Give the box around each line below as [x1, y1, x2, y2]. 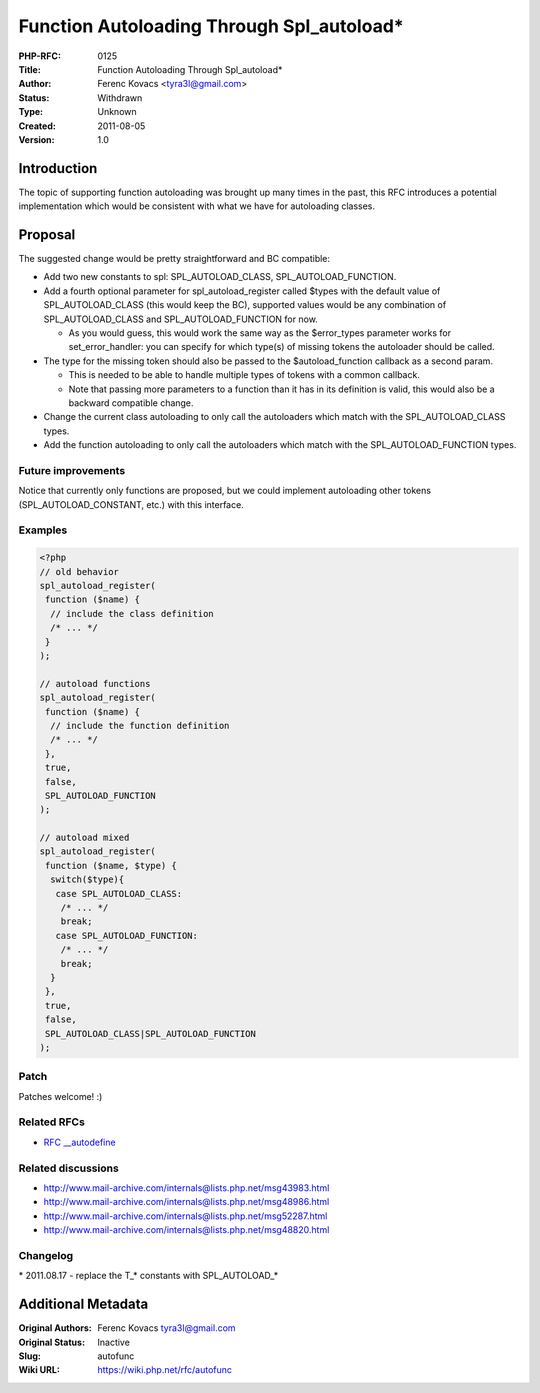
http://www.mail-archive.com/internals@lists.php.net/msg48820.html [43, 1224, 330, 1236]
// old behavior [39, 566, 120, 577]
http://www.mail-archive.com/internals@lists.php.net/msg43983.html [43, 1181, 330, 1194]
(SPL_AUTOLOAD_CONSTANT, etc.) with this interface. [18, 498, 244, 510]
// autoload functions [39, 678, 151, 689]
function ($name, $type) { [45, 860, 177, 871]
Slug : [18, 1350, 42, 1362]
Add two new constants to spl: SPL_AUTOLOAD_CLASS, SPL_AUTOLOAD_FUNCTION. [43, 271, 397, 283]
